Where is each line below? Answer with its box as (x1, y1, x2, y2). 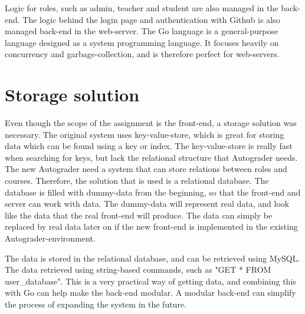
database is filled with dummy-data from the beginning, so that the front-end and (5, 186, 301, 198)
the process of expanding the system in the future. (5, 298, 186, 310)
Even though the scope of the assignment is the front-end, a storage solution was (5, 117, 297, 129)
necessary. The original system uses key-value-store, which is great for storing (5, 128, 284, 140)
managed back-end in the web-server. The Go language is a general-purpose (5, 25, 278, 37)
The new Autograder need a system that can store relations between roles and (5, 163, 287, 175)
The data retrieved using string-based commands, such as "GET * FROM (5, 263, 271, 276)
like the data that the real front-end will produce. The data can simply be (5, 209, 273, 221)
